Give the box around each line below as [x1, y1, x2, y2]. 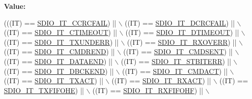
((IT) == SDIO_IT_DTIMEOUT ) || [125, 27, 239, 37]
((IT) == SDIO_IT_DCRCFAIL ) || [124, 17, 235, 28]
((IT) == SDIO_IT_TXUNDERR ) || [4, 36, 119, 47]
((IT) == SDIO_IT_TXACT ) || [4, 75, 104, 86]
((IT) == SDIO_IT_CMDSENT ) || [123, 46, 233, 57]
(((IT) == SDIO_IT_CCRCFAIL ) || [4, 17, 116, 28]
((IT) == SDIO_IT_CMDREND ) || [4, 46, 115, 57]
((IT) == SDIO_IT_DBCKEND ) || [4, 66, 114, 76]
